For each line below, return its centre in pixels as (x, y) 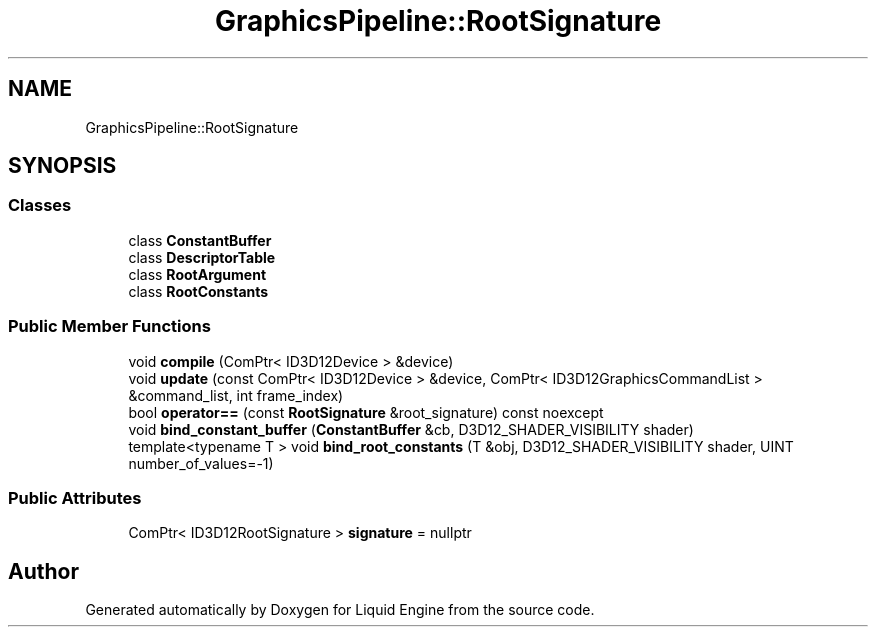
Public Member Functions (109, 326)
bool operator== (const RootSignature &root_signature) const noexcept (366, 412)
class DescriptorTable (202, 257)
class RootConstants (198, 291)
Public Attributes (75, 497)
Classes (40, 205)
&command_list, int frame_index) (236, 395)
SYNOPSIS (62, 166)
